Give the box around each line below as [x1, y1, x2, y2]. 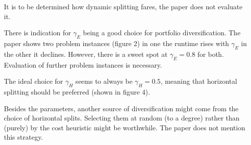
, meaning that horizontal [160, 76, 237, 86]
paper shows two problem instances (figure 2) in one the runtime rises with [4, 38, 229, 48]
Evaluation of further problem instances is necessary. [4, 59, 162, 70]
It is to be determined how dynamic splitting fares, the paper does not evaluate [4, 1, 243, 11]
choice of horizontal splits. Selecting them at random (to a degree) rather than [4, 113, 240, 123]
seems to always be [75, 76, 133, 86]
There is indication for [4, 27, 71, 38]
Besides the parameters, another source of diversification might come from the [4, 103, 239, 113]
